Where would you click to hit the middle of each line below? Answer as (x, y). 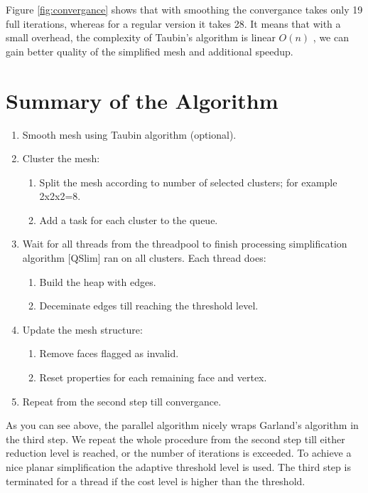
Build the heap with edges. (98, 281)
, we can (331, 37)
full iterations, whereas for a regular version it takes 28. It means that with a (173, 23)
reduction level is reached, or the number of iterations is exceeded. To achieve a (179, 453)
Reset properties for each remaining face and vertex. (153, 377)
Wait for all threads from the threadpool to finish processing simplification (185, 244)
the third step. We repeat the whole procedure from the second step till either (175, 439)
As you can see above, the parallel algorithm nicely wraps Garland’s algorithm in (182, 425)
